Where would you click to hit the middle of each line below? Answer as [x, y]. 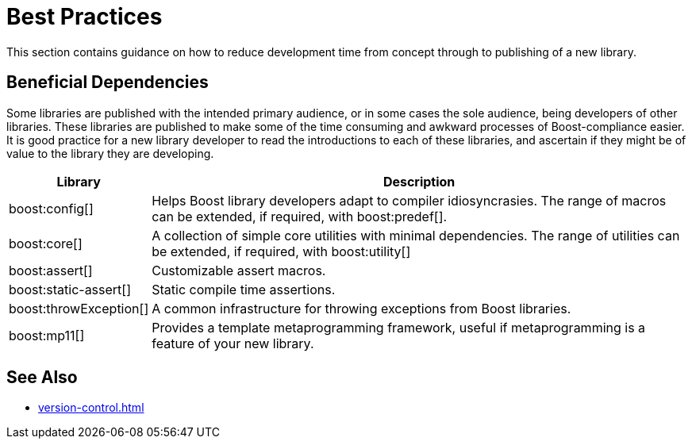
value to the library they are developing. [110, 153]
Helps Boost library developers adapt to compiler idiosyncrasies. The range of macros [409, 200]
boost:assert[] [51, 270]
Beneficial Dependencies [108, 82]
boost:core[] [46, 243]
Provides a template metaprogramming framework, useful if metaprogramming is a [399, 327]
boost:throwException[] [79, 308]
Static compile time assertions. [244, 289]
